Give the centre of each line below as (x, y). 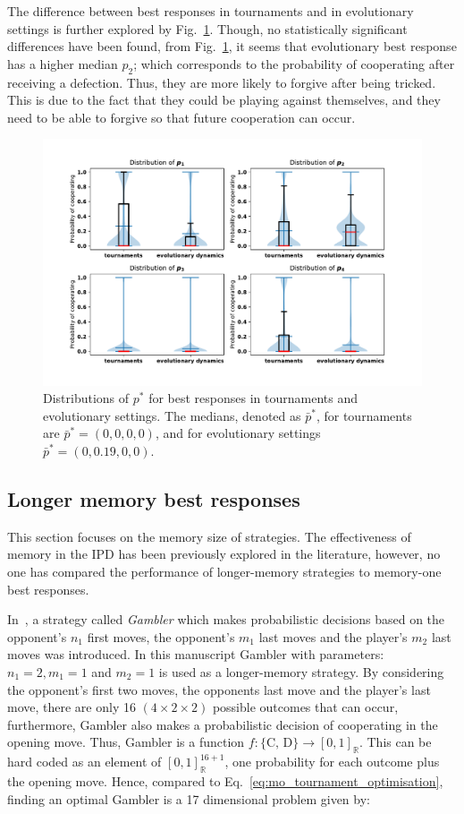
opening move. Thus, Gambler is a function (126, 742)
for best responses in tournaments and (253, 398)
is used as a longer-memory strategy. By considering (301, 672)
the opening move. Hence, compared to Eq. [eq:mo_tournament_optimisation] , (225, 781)
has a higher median (63, 63)
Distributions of (86, 398)
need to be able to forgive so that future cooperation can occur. (181, 117)
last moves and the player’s (333, 636)
